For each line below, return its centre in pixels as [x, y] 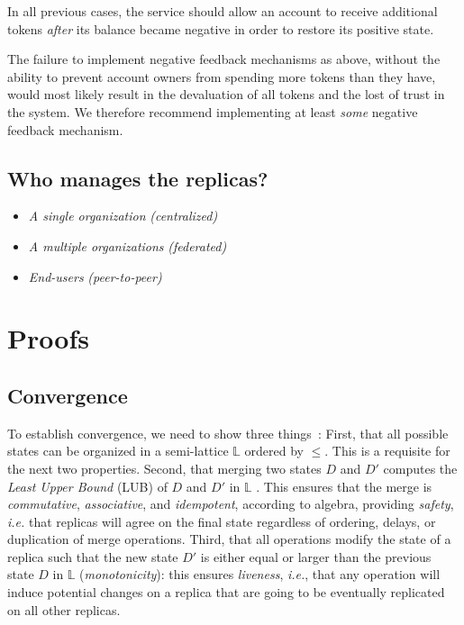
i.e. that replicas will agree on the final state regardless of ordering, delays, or [222, 521]
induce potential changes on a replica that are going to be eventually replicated [226, 592]
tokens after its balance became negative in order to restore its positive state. [221, 28]
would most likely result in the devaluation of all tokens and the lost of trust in [226, 94]
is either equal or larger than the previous [316, 556]
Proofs [48, 338]
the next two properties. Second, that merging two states [164, 468]
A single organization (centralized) [123, 216]
